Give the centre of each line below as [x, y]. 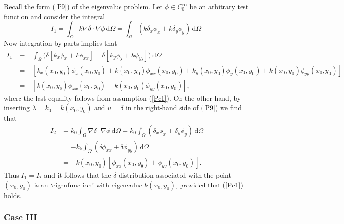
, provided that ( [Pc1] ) [209, 184]
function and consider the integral [55, 16]
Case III [20, 217]
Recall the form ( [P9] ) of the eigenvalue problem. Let [83, 6]
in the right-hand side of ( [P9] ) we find [184, 107]
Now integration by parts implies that [61, 43]
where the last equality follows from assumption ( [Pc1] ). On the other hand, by [122, 98]
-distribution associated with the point [174, 175]
